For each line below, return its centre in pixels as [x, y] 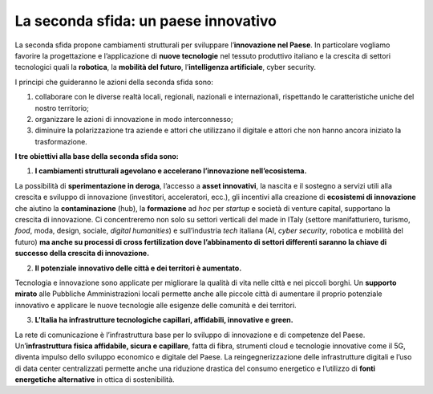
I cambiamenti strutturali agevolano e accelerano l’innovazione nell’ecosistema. [171, 171]
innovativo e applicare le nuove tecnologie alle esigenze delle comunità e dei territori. [156, 305]
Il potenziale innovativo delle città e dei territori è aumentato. [138, 268]
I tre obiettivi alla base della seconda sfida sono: [97, 156]
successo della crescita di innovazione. [82, 254]
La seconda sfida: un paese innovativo [146, 21]
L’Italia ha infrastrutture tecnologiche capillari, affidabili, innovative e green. [164, 320]
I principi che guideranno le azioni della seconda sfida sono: [114, 82]
